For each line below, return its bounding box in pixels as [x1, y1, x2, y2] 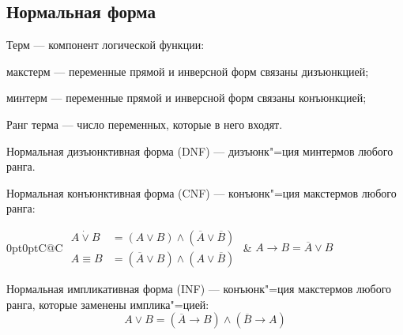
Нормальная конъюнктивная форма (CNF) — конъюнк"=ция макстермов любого [6, 184, 397, 201]
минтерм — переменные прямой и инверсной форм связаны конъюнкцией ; [6, 89, 367, 106]
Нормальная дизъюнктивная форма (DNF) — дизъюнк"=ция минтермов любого [6, 142, 394, 159]
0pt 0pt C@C [6, 239, 63, 255]
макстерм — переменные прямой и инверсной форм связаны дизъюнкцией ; [6, 62, 369, 79]
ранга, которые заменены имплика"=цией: [6, 295, 209, 312]
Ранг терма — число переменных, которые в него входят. [6, 115, 283, 132]
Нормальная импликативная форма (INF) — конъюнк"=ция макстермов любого [6, 280, 392, 297]
